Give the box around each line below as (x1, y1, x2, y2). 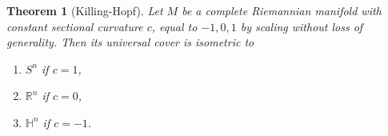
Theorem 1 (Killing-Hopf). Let (6, 2, 163, 18)
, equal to (151, 18, 198, 34)
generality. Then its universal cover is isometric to (6, 34, 254, 50)
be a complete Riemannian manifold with (182, 2, 382, 18)
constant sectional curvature (6, 18, 143, 34)
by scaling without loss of (240, 18, 363, 34)
